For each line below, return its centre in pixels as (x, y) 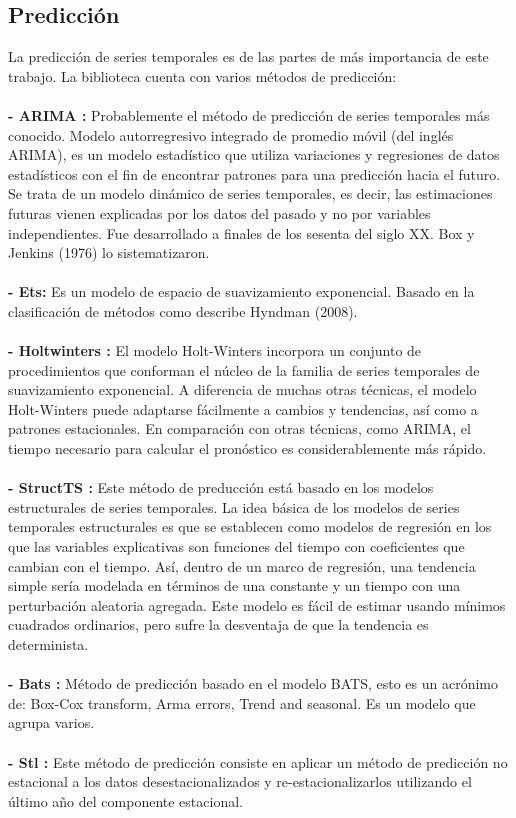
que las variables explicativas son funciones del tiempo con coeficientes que (236, 546)
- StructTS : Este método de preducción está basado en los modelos (221, 487)
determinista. (48, 644)
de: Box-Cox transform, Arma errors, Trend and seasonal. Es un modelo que (242, 702)
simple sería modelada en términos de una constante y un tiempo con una (234, 585)
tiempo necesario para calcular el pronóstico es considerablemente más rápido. (247, 448)
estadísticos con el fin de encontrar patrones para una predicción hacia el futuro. (254, 173)
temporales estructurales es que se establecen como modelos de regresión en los (250, 526)
